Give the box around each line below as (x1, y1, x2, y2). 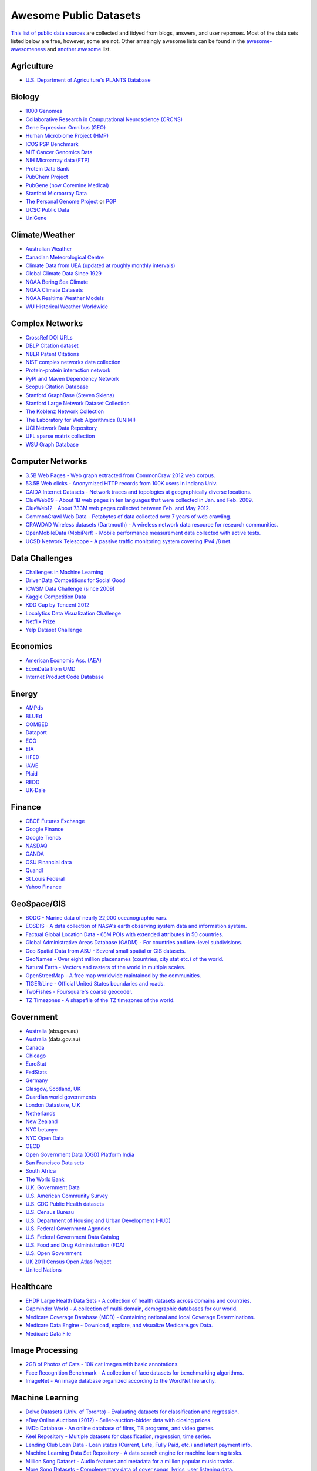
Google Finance (25, 826, 64, 833)
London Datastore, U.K (25, 1101, 81, 1109)
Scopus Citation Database (25, 383, 89, 391)
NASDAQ (25, 842, 48, 850)
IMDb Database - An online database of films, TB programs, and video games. (25, 1425, 215, 1432)
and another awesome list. (47, 46, 112, 53)
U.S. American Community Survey (25, 1192, 108, 1199)
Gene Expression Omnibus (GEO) (25, 124, 106, 131)
